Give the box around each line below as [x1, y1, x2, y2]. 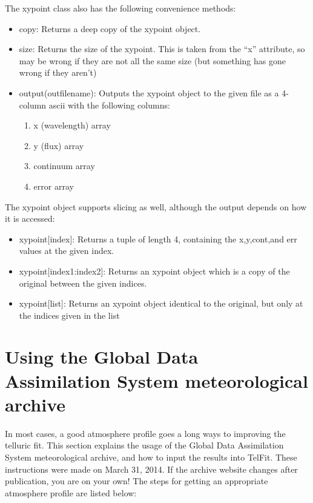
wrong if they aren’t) [19, 66, 97, 79]
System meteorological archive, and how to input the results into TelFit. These [5, 450, 297, 463]
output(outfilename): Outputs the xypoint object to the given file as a [19, 86, 279, 99]
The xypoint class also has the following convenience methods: [5, 2, 236, 14]
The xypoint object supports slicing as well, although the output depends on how [5, 200, 307, 213]
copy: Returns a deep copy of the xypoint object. [19, 22, 201, 35]
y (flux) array [33, 139, 84, 152]
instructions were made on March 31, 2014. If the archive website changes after [5, 462, 298, 475]
